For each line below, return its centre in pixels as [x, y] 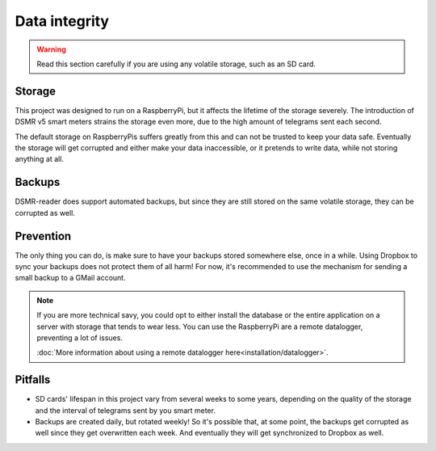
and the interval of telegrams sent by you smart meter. [125, 410]
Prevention [43, 236]
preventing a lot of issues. [80, 337]
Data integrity [62, 21]
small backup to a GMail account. [70, 278]
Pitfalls [33, 380]
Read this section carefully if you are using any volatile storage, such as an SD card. [176, 64]
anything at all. [40, 159]
